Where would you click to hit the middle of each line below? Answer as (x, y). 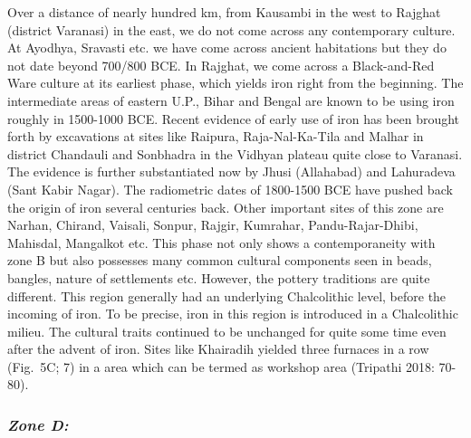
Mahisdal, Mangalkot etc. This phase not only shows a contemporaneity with (221, 242)
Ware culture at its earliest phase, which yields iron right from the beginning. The (235, 83)
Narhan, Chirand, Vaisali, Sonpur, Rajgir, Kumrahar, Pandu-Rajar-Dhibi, (213, 225)
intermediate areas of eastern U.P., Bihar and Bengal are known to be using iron (231, 100)
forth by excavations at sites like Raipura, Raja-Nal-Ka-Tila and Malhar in (216, 136)
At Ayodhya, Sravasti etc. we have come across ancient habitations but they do (227, 48)
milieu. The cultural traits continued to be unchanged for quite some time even (227, 331)
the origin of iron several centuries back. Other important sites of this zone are (226, 207)
